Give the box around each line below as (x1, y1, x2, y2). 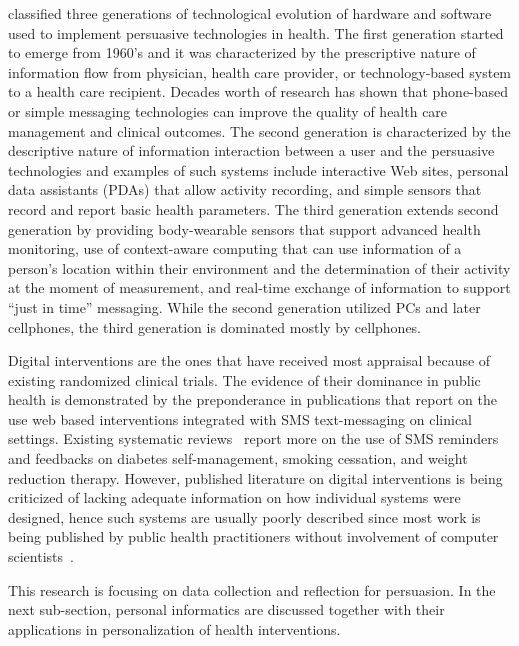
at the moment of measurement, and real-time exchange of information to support (8, 277, 511, 298)
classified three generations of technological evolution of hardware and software (8, 3, 492, 23)
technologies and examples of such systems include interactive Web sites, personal (8, 159, 509, 180)
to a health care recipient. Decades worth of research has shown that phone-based (8, 81, 509, 102)
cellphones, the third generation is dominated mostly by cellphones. (8, 316, 422, 337)
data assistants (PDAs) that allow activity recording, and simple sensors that (8, 179, 482, 200)
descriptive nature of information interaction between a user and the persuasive (8, 140, 495, 161)
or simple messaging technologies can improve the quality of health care (8, 100, 448, 121)
